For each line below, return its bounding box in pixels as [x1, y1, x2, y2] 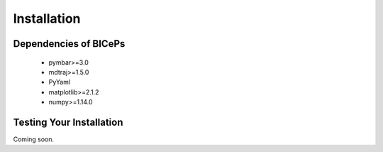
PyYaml [48, 78, 71, 87]
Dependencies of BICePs [13, 38, 126, 50]
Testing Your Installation [13, 116, 123, 128]
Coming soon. [13, 135, 55, 143]
